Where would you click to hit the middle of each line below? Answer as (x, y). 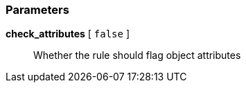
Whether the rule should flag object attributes (137, 55)
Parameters (37, 10)
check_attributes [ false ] (68, 34)
